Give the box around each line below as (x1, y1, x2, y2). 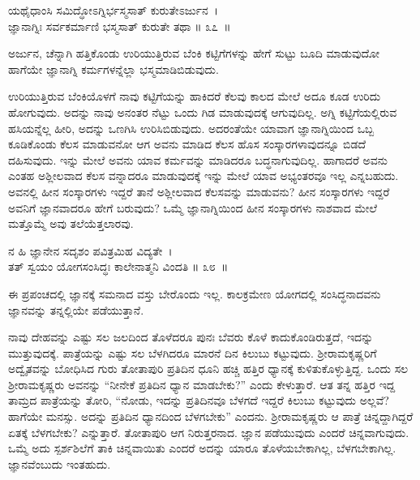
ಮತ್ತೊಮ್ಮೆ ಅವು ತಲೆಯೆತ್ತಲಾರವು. (8, 215, 134, 232)
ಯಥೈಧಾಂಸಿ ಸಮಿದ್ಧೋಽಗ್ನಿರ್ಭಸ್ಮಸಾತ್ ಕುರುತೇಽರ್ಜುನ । (8, 2, 219, 18)
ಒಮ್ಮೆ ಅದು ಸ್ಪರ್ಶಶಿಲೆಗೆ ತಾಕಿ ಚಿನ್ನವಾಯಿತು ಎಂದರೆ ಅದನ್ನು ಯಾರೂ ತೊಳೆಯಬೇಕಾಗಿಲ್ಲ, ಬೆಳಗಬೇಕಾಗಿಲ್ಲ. (8, 439, 396, 456)
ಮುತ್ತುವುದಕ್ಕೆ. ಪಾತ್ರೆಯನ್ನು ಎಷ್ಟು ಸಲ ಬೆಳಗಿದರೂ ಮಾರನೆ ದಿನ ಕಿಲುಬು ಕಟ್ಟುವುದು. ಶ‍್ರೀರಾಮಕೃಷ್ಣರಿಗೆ (8, 344, 377, 361)
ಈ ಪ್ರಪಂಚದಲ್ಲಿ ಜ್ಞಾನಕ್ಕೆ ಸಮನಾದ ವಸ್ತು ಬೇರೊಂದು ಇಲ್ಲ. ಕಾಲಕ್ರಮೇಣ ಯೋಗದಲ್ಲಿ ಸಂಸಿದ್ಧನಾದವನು (8, 285, 381, 302)
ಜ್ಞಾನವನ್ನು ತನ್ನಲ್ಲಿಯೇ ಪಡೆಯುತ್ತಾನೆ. (8, 301, 144, 318)
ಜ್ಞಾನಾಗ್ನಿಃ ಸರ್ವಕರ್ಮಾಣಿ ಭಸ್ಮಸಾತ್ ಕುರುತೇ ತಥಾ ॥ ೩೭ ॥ (8, 17, 231, 34)
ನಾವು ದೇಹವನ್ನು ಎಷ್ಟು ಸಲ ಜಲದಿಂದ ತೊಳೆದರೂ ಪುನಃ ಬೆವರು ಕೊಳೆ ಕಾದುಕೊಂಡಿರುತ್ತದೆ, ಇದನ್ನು (8, 328, 374, 345)
